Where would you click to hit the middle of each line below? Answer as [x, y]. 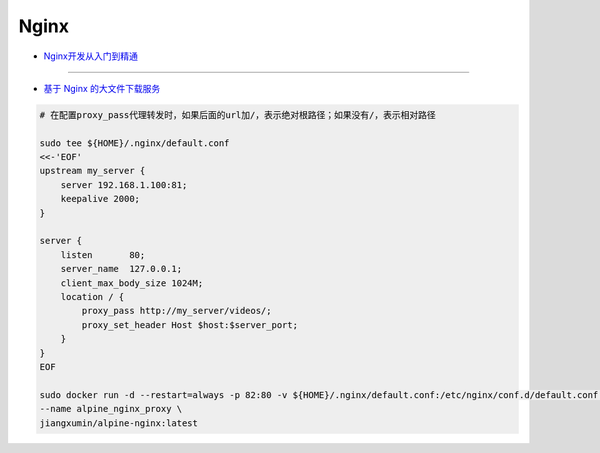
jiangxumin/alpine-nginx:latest [119, 423]
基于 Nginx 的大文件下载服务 [102, 88]
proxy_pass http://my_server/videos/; [176, 311]
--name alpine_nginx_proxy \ [111, 409]
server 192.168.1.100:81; [124, 184]
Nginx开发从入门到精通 [91, 56]
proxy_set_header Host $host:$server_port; [190, 324]
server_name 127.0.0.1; [121, 269]
